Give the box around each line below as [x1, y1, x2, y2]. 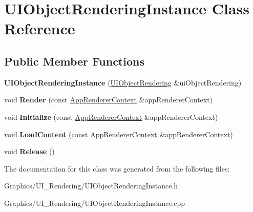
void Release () [4, 146, 55, 157]
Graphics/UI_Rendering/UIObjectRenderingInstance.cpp [4, 197, 185, 208]
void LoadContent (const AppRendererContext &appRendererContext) [4, 129, 233, 139]
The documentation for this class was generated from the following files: [4, 163, 230, 174]
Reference [4, 18, 75, 39]
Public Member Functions [4, 53, 144, 69]
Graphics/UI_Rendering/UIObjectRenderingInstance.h [4, 180, 178, 191]
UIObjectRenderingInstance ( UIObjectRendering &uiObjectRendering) [4, 77, 242, 88]
